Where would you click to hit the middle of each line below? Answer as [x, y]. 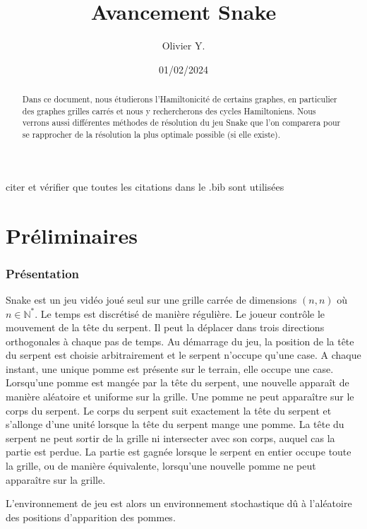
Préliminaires [72, 235]
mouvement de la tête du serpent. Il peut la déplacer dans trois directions [165, 327]
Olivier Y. [183, 46]
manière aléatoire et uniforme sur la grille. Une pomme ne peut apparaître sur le [180, 397]
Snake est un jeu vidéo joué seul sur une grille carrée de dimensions [151, 299]
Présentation [43, 273]
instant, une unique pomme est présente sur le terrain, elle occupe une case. [170, 368]
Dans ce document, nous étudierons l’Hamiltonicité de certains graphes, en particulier [180, 99]
